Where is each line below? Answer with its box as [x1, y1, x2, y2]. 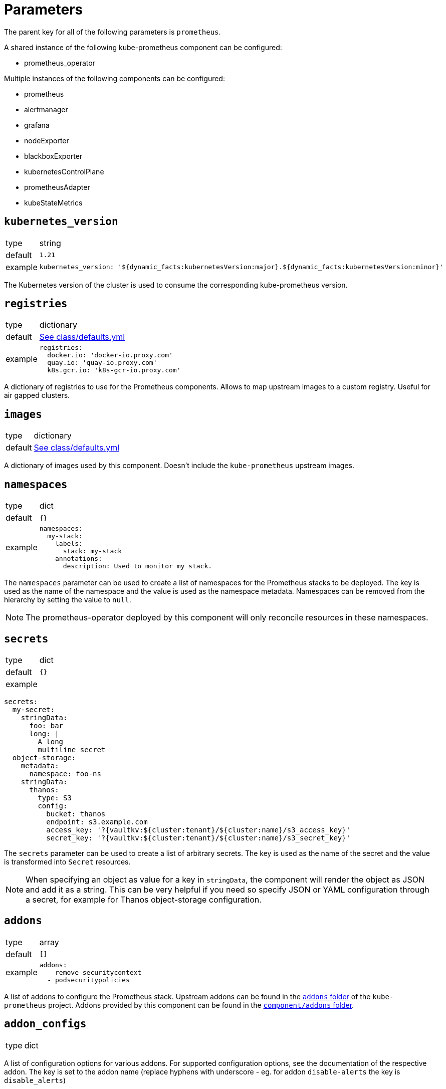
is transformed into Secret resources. [4, 857, 131, 866]
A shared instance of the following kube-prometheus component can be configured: [4, 43, 282, 52]
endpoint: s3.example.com [46, 817, 148, 826]
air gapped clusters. [4, 391, 70, 400]
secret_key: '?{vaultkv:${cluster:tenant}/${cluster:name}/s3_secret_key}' [46, 833, 351, 842]
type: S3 [38, 793, 72, 802]
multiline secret [38, 745, 106, 754]
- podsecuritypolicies [47, 976, 130, 984]
